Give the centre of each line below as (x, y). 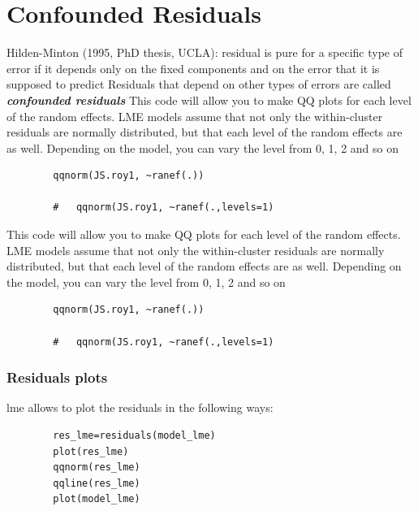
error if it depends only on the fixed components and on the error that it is (193, 68)
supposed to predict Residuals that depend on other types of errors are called (199, 84)
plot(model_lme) (97, 499)
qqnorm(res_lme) (97, 468)
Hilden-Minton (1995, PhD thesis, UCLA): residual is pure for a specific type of (205, 52)
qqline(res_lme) (97, 483)
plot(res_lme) (91, 451)
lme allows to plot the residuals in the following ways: (140, 407)
